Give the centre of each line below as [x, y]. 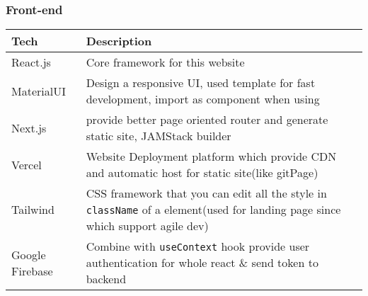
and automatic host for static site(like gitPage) [202, 173]
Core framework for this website [165, 62]
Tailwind [33, 210]
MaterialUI [39, 91]
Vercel [27, 164]
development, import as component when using [203, 99]
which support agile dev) [147, 226]
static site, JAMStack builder [159, 136]
